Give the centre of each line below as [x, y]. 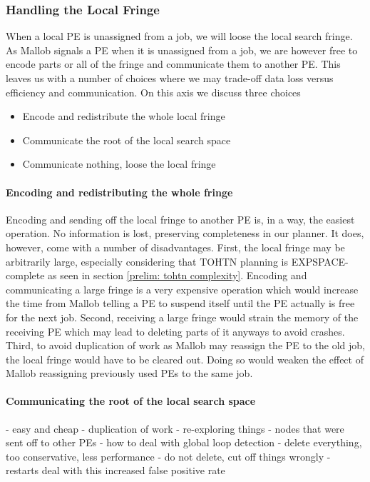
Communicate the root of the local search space [127, 140]
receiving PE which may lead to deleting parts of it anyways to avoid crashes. [175, 331]
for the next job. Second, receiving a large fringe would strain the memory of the [182, 317]
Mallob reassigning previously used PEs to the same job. [129, 373]
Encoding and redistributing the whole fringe [119, 192]
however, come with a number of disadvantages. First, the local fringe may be [175, 247]
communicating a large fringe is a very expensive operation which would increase [182, 289]
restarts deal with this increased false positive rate [115, 470]
